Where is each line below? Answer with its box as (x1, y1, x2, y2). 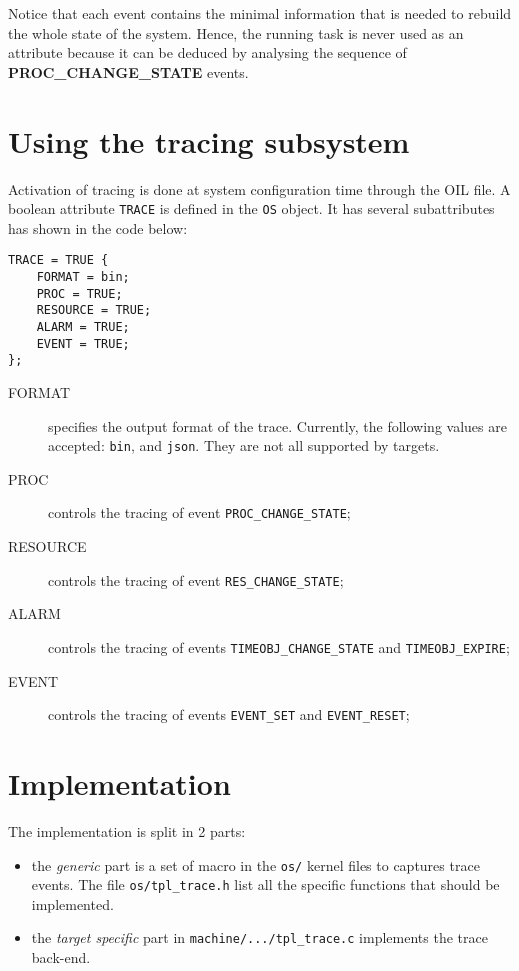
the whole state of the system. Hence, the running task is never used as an (8, 22, 464, 43)
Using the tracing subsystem (8, 120, 410, 161)
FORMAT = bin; (36, 270, 130, 284)
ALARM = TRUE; (36, 319, 130, 334)
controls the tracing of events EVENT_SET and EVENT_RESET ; (48, 704, 410, 725)
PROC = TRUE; (36, 286, 123, 301)
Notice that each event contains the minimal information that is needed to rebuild (8, 3, 512, 23)
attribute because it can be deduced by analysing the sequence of (8, 42, 407, 63)
